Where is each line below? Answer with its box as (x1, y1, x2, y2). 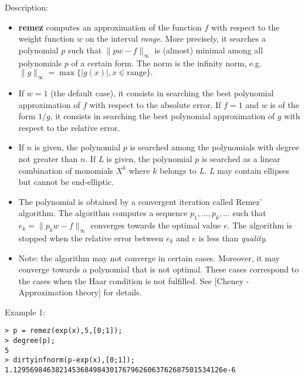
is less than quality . (198, 231, 267, 244)
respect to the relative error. (18, 121, 120, 133)
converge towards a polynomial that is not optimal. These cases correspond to (18, 263, 299, 275)
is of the (270, 98, 299, 110)
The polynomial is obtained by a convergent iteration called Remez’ (18, 195, 262, 207)
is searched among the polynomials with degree (130, 141, 300, 153)
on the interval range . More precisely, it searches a (85, 32, 266, 45)
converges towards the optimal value (90, 219, 221, 231)
